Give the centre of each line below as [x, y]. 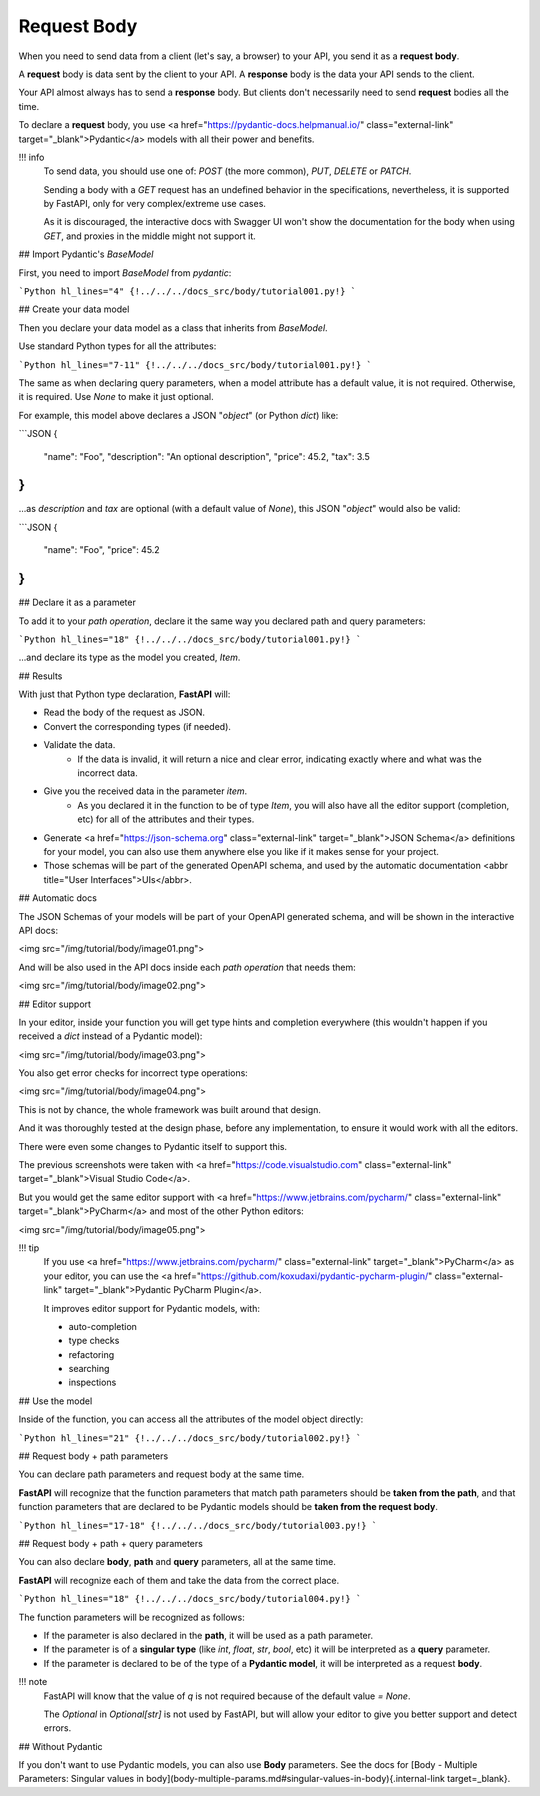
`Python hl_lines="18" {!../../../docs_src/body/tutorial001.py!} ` [190, 639]
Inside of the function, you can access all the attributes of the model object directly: [191, 1419]
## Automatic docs [57, 898]
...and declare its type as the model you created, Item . [129, 657]
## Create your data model [74, 309]
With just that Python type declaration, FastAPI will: [124, 694]
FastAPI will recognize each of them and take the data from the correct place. [179, 1580]
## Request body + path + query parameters [111, 1543]
